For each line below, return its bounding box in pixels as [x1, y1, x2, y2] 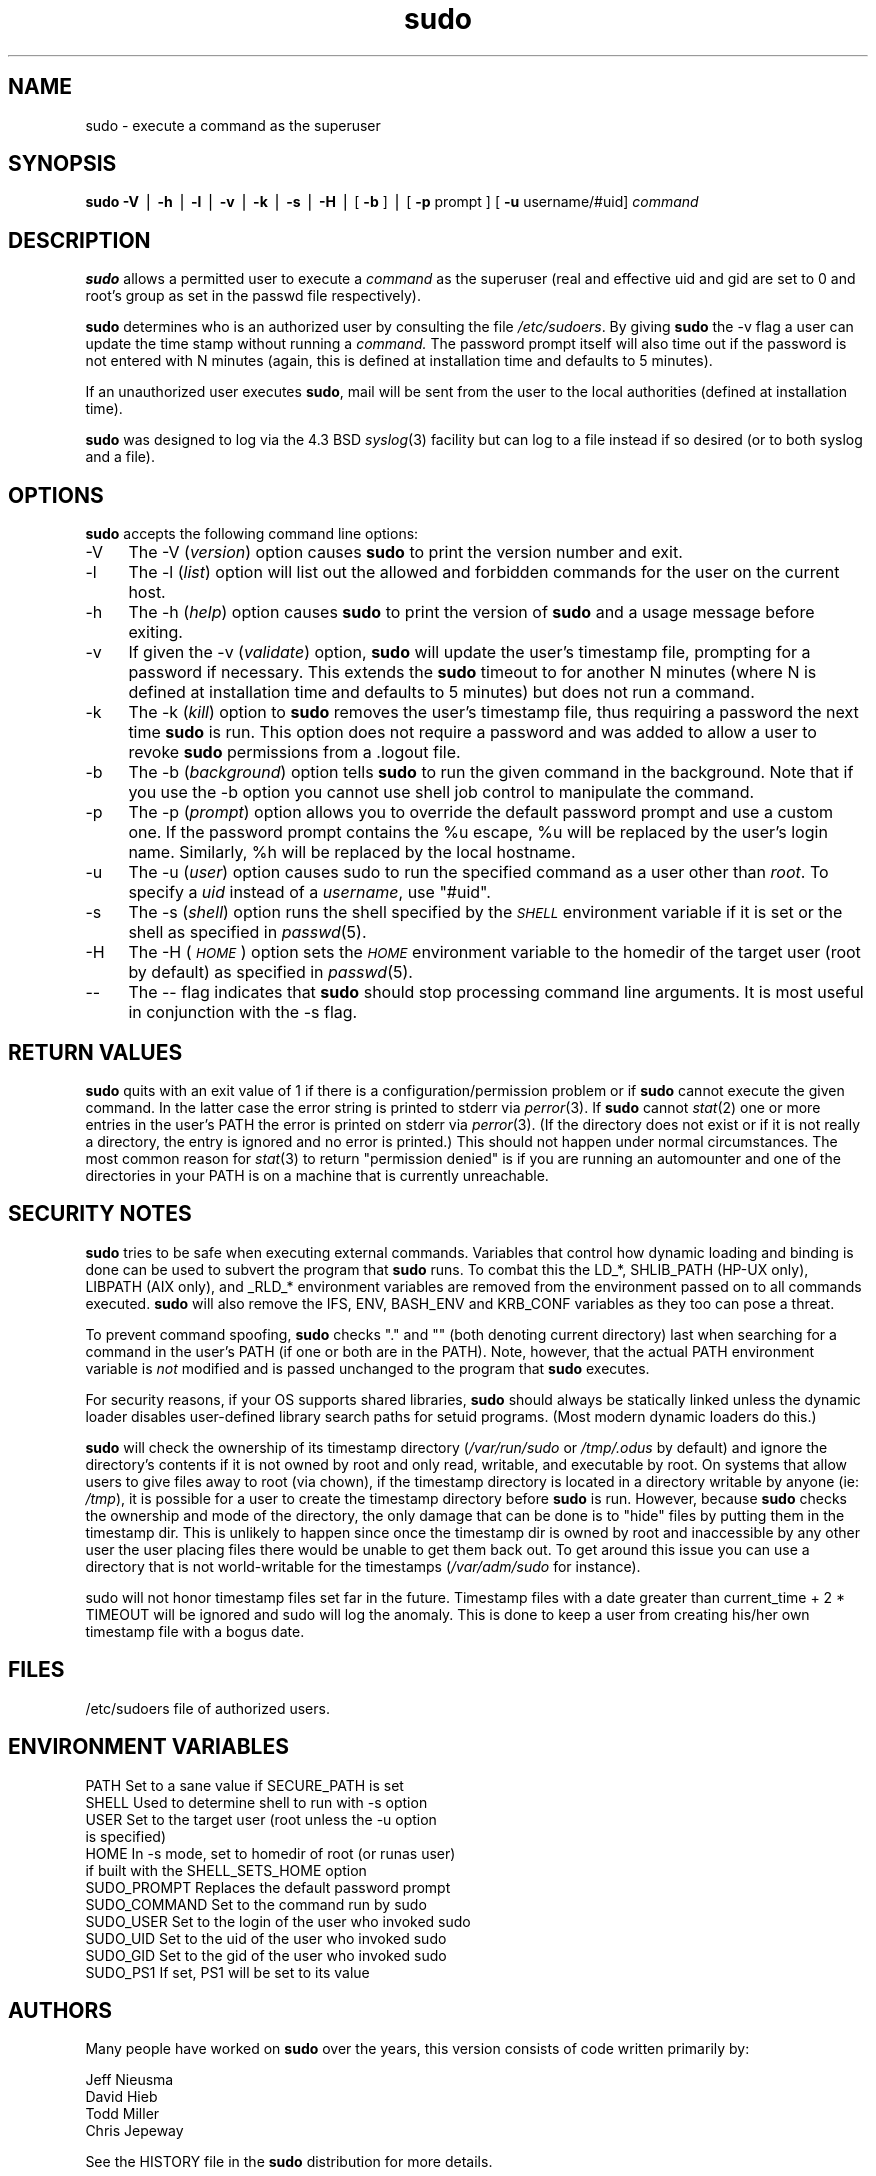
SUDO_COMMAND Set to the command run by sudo [85, 1895, 427, 1913]
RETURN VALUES [8, 1039, 183, 1065]
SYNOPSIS [8, 151, 117, 177]
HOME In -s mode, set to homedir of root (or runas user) [85, 1844, 456, 1862]
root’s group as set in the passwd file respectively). [85, 287, 421, 305]
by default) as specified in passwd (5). [128, 962, 413, 983]
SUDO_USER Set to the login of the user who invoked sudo [85, 1912, 471, 1930]
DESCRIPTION [8, 227, 151, 253]
